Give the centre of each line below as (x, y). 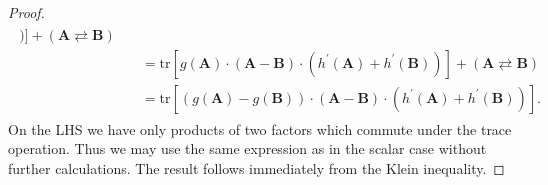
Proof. (26, 12)
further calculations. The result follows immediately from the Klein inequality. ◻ (256, 167)
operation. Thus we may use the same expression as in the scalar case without (247, 148)
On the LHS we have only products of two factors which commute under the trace (260, 128)
